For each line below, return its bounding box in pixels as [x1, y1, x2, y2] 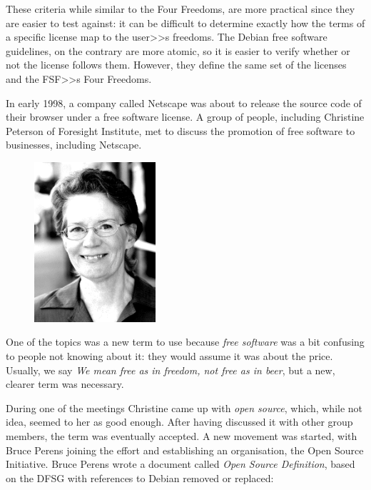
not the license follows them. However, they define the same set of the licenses [6, 57, 347, 72]
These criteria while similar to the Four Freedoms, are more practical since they [6, 1, 355, 16]
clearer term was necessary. [6, 376, 124, 391]
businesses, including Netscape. [6, 137, 142, 152]
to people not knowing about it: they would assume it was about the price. [6, 348, 333, 363]
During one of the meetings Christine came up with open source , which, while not [6, 400, 363, 415]
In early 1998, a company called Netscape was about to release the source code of [6, 95, 362, 110]
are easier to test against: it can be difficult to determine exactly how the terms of [6, 15, 365, 30]
